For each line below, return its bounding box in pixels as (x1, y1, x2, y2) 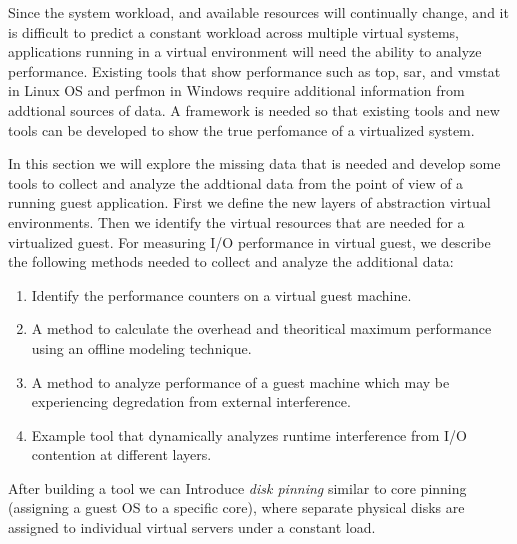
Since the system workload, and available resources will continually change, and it (8, 2, 509, 22)
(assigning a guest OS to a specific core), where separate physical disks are (8, 497, 465, 518)
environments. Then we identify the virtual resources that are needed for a (8, 211, 465, 232)
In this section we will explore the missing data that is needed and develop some (8, 153, 501, 174)
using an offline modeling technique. (31, 337, 252, 358)
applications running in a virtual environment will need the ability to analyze (8, 41, 482, 62)
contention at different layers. (31, 444, 212, 465)
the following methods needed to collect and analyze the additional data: (8, 251, 454, 272)
